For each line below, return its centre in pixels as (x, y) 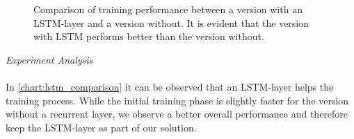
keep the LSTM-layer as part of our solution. (101, 127)
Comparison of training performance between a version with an (168, 9)
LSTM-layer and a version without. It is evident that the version (171, 22)
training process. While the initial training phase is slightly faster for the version (177, 100)
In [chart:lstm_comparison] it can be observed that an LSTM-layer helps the (170, 86)
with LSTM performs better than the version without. (149, 36)
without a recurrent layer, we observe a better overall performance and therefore (177, 114)
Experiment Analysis (49, 59)
